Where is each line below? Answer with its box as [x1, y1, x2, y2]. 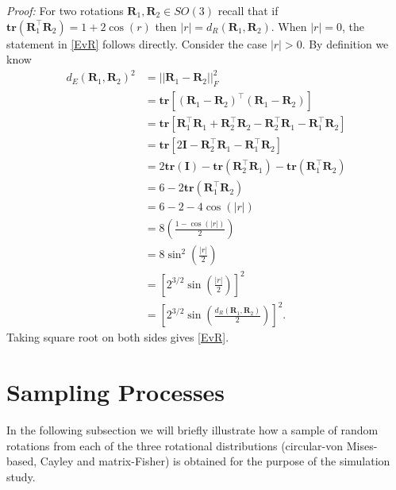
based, [6, 453, 37, 469]
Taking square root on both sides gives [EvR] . [6, 329, 229, 345]
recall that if [217, 2, 279, 18]
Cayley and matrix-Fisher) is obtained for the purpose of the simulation [40, 453, 390, 469]
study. [6, 468, 36, 484]
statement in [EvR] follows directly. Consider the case [6, 35, 267, 52]
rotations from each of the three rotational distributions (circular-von [6, 437, 344, 453]
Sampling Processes [6, 376, 225, 408]
